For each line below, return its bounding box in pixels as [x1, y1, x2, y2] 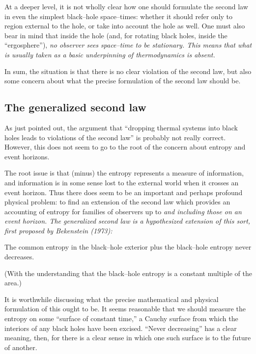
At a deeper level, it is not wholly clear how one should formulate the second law [4, 1, 248, 11]
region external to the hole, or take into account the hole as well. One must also [4, 21, 245, 31]
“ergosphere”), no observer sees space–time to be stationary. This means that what [4, 40, 252, 50]
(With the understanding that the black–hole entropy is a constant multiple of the [4, 268, 252, 278]
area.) [4, 278, 22, 288]
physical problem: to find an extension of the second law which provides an [4, 197, 230, 207]
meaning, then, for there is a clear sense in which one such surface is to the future [4, 332, 251, 343]
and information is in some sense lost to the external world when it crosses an [4, 177, 239, 187]
